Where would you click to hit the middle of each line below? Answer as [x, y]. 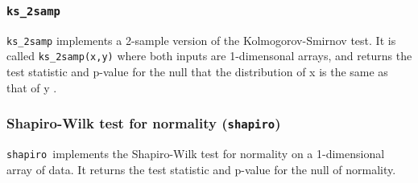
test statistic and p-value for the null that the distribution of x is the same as [197, 72]
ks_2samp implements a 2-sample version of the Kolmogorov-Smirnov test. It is [201, 40]
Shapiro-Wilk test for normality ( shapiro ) [144, 123]
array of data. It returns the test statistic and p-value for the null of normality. [201, 169]
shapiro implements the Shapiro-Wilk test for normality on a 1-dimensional [196, 154]
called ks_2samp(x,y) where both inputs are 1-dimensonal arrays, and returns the [209, 56]
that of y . [32, 87]
